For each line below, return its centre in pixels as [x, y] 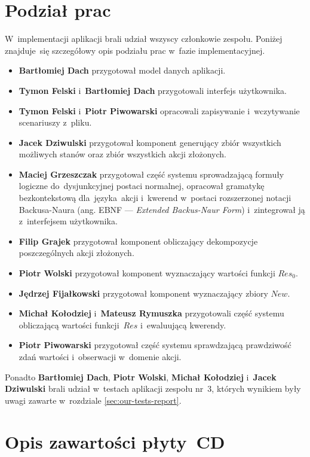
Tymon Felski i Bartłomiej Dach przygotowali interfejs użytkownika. [153, 90]
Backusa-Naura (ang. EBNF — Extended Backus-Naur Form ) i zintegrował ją [162, 209]
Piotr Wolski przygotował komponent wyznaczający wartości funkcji [147, 273]
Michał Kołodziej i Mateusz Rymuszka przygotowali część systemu [151, 313]
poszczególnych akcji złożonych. [76, 253]
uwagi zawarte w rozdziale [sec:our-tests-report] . [93, 400]
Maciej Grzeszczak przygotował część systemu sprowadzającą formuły [151, 174]
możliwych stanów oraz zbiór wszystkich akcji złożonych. [122, 154]
